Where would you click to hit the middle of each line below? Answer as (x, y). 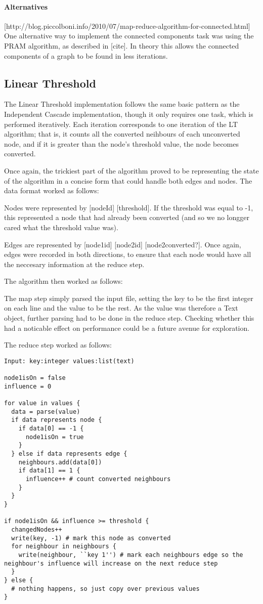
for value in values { (42, 403)
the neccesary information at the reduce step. (74, 264)
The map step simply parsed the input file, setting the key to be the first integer (129, 298)
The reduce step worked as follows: (58, 345)
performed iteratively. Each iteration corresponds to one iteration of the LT (121, 124)
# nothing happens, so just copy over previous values (105, 589)
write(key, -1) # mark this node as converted (91, 538)
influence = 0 (28, 386)
